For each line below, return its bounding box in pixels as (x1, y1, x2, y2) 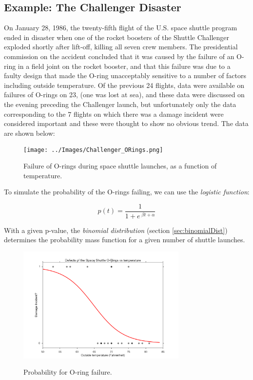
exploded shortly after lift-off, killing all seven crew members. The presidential (4, 42, 238, 52)
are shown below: (4, 127, 55, 138)
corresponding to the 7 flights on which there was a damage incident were (4, 108, 224, 119)
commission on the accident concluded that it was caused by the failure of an (4, 51, 234, 61)
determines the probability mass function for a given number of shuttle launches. (4, 234, 245, 245)
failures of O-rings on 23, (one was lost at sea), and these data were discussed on (4, 89, 245, 100)
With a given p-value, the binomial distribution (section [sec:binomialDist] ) (4, 225, 228, 235)
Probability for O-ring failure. (23, 367, 112, 377)
